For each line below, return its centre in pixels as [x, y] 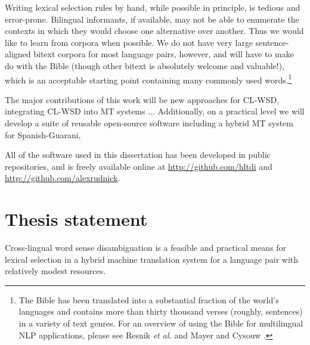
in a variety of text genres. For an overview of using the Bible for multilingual [161, 323]
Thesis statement [76, 219]
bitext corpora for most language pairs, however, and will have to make [164, 54]
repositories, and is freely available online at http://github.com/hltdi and [139, 166]
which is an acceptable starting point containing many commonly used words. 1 [148, 79]
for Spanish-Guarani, [43, 134]
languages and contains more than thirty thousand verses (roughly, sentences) [161, 311]
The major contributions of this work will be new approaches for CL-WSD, [142, 99]
